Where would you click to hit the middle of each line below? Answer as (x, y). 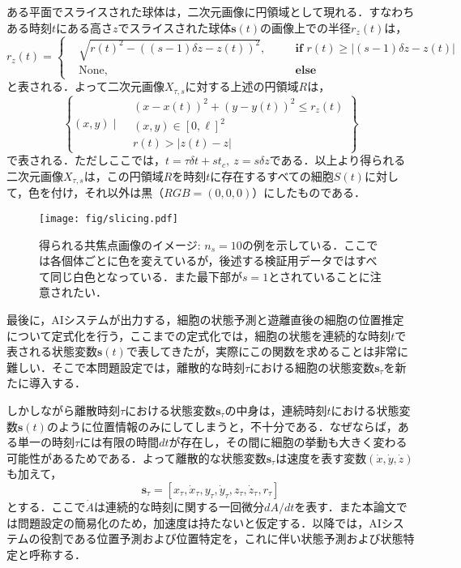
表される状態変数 (52, 351)
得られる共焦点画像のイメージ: (120, 244)
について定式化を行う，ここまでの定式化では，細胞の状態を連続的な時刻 (199, 335)
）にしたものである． (309, 192)
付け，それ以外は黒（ (108, 192)
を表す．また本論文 (345, 506)
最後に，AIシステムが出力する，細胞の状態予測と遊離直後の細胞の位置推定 (205, 320)
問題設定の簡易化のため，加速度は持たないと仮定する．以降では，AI (199, 522)
